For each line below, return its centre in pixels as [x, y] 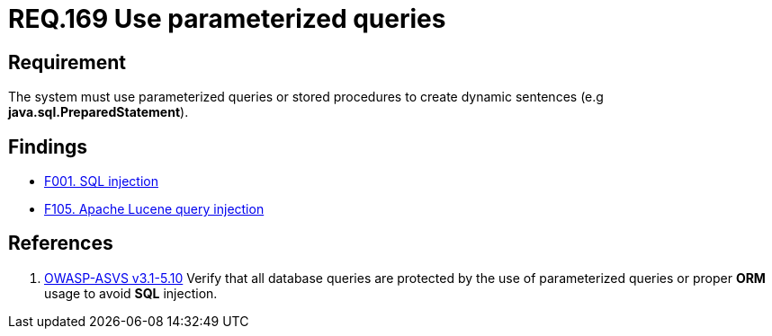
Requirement [67, 62]
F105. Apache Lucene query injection [154, 209]
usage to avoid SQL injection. [131, 293]
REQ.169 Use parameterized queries [227, 19]
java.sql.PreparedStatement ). [99, 112]
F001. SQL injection [101, 181]
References [61, 243]
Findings [48, 146]
